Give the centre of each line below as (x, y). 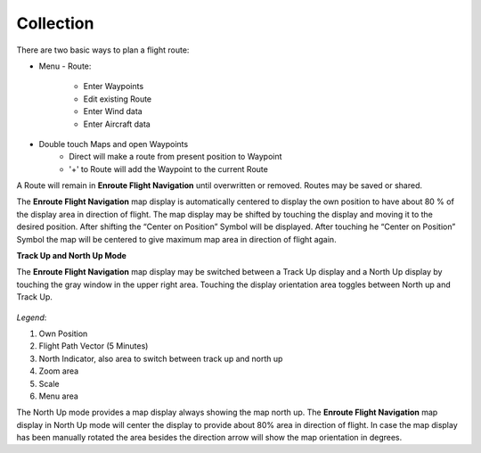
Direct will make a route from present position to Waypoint (175, 157)
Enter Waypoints (114, 86)
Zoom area (59, 371)
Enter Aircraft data (117, 124)
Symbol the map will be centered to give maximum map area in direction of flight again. (177, 239)
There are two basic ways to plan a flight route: (103, 50)
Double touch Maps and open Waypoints (114, 144)
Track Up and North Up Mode (71, 256)
